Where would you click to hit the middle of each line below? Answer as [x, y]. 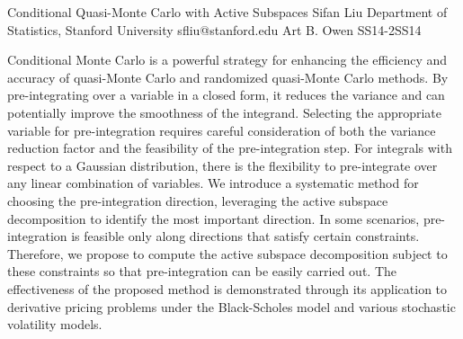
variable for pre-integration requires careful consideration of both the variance [222, 130]
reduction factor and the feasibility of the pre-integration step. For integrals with [230, 148]
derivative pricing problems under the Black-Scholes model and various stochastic [231, 306]
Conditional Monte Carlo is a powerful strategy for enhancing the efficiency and [227, 60]
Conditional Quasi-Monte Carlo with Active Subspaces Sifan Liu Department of [227, 12]
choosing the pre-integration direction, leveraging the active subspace [198, 200]
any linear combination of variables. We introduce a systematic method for [213, 183]
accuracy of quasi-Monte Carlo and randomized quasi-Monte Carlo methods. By [228, 77]
